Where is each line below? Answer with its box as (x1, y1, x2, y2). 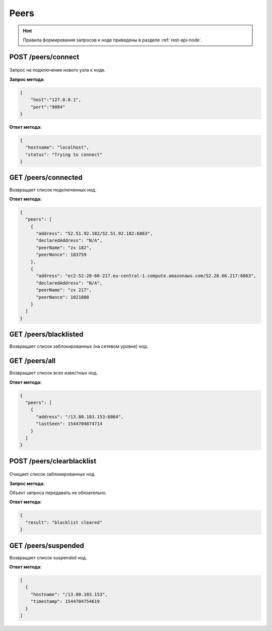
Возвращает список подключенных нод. (9, 187, 97, 193)
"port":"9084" (30, 104, 65, 110)
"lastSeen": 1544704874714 (36, 421, 103, 427)
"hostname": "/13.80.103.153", (30, 591, 108, 597)
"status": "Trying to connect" (25, 151, 103, 157)
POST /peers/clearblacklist (9, 457, 97, 465)
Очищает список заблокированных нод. (9, 471, 96, 477)
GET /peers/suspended (9, 541, 84, 550)
